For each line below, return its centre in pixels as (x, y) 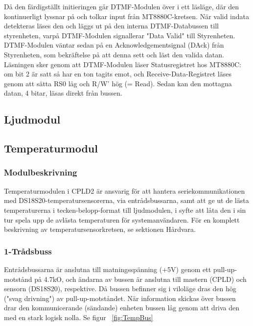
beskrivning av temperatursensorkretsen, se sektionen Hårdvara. (100, 229)
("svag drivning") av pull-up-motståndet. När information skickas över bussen (120, 298)
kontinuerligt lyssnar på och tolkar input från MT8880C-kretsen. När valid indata (127, 16)
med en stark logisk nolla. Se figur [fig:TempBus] (79, 317)
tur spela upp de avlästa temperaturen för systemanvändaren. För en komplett (122, 219)
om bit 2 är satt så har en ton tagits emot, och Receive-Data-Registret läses (118, 74)
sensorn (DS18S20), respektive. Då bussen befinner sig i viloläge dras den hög (120, 288)
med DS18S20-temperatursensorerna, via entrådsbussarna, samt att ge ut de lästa (126, 200)
